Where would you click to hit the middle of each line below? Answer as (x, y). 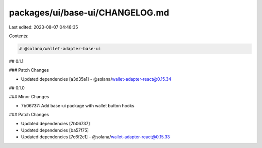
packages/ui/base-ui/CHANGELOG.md (89, 13)
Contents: (19, 36)
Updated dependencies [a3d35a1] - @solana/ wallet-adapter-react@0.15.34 (96, 79)
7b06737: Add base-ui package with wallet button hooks (78, 105)
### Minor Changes (29, 97)
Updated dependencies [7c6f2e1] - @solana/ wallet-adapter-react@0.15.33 (96, 137)
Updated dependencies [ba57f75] (55, 130)
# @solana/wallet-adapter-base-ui (60, 49)
